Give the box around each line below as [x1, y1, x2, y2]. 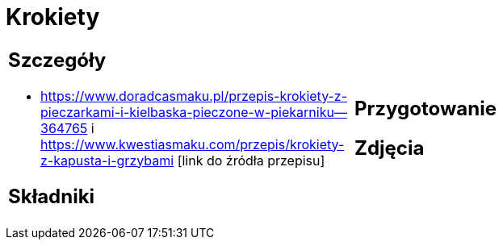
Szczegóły [8, 48, 107, 72]
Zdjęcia [354, 136, 425, 160]
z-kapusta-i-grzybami [40, 152, 174, 169]
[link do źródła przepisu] [177, 152, 325, 169]
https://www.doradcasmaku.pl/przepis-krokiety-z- [40, 87, 348, 104]
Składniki [8, 184, 95, 208]
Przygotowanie [354, 96, 497, 120]
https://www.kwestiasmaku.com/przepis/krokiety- [40, 136, 345, 152]
